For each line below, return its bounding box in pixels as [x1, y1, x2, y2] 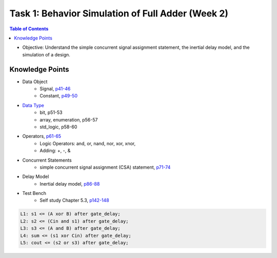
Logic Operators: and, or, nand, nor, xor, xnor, [39, 140, 136, 146]
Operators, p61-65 [22, 133, 62, 140]
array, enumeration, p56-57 [39, 116, 98, 123]
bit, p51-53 [39, 109, 63, 115]
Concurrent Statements [22, 157, 72, 163]
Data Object [22, 78, 48, 85]
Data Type [22, 102, 45, 108]
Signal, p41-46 [39, 86, 71, 92]
